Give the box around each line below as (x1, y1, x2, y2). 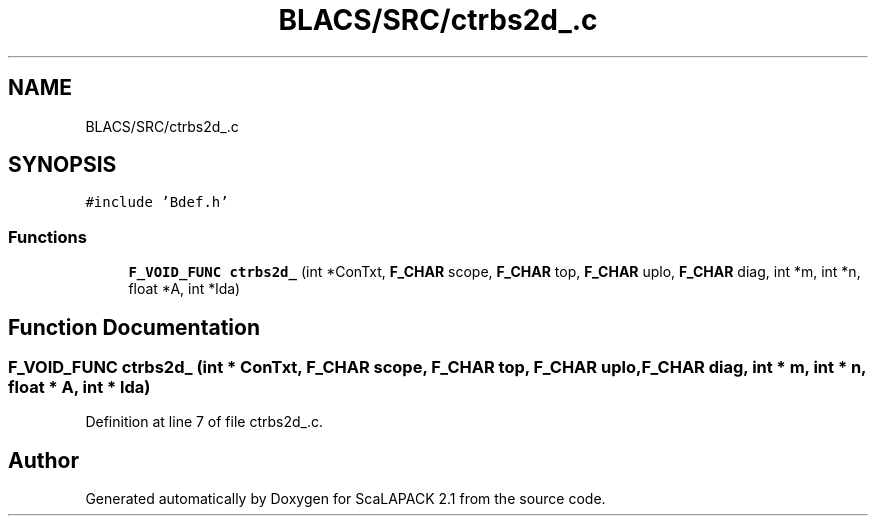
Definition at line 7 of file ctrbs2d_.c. (85, 413, 324, 431)
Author (8, 447, 79, 473)
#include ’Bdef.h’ (85, 194, 229, 211)
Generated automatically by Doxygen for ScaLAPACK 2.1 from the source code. (85, 490, 606, 508)
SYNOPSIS (8, 152, 117, 178)
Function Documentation (8, 314, 260, 340)
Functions (8, 226, 87, 247)
